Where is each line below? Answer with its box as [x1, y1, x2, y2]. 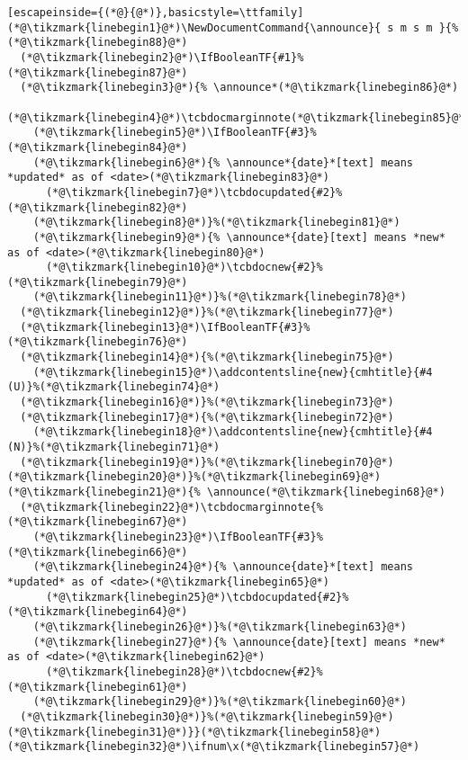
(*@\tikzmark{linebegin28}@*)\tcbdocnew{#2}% [45, 665, 323, 678]
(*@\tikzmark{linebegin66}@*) [7, 545, 188, 559]
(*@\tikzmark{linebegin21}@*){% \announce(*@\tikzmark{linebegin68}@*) [7, 486, 445, 498]
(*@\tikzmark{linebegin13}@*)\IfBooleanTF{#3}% [20, 320, 310, 334]
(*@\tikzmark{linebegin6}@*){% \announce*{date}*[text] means [32, 156, 414, 169]
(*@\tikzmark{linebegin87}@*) [7, 66, 188, 79]
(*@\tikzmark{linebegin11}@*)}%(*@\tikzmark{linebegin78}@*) [32, 291, 407, 304]
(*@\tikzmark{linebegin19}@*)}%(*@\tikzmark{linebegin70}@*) [20, 455, 394, 469]
